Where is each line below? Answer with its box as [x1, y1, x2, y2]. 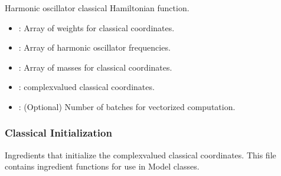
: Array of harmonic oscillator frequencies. [18, 41, 171, 54]
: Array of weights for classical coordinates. [18, 21, 175, 34]
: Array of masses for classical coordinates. [18, 61, 172, 73]
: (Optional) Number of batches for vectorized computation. [18, 100, 236, 112]
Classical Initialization [5, 125, 112, 140]
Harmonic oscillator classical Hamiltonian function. [5, 2, 189, 14]
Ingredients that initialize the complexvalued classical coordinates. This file [5, 148, 276, 161]
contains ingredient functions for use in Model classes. [5, 160, 200, 172]
